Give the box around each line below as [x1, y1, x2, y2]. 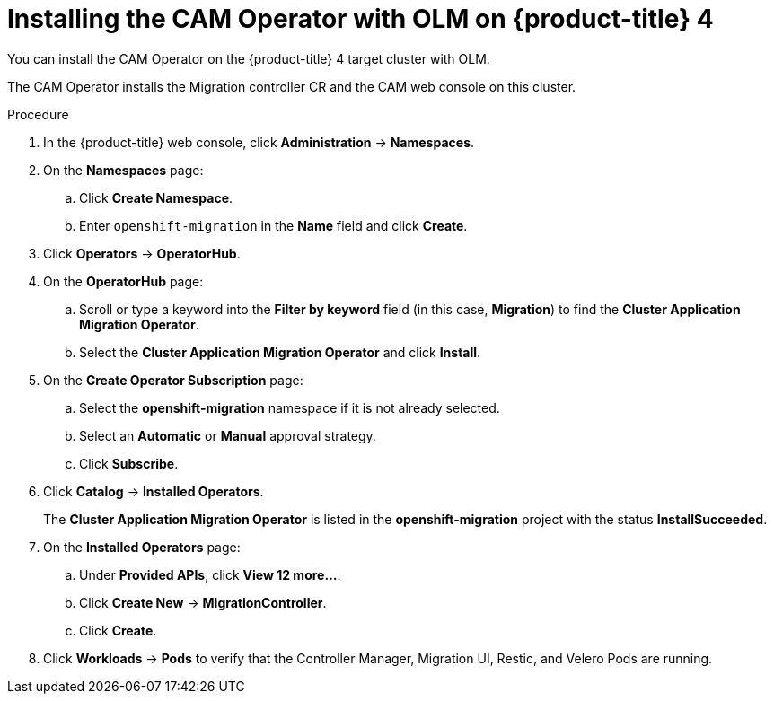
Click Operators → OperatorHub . [43, 245, 241, 261]
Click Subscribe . [79, 455, 179, 471]
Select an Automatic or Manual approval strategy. [79, 427, 376, 443]
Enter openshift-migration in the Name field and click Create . [79, 217, 468, 233]
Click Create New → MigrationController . [79, 594, 327, 610]
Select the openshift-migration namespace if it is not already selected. [79, 399, 500, 416]
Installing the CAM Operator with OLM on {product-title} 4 [7, 4, 714, 34]
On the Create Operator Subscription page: [43, 372, 303, 388]
